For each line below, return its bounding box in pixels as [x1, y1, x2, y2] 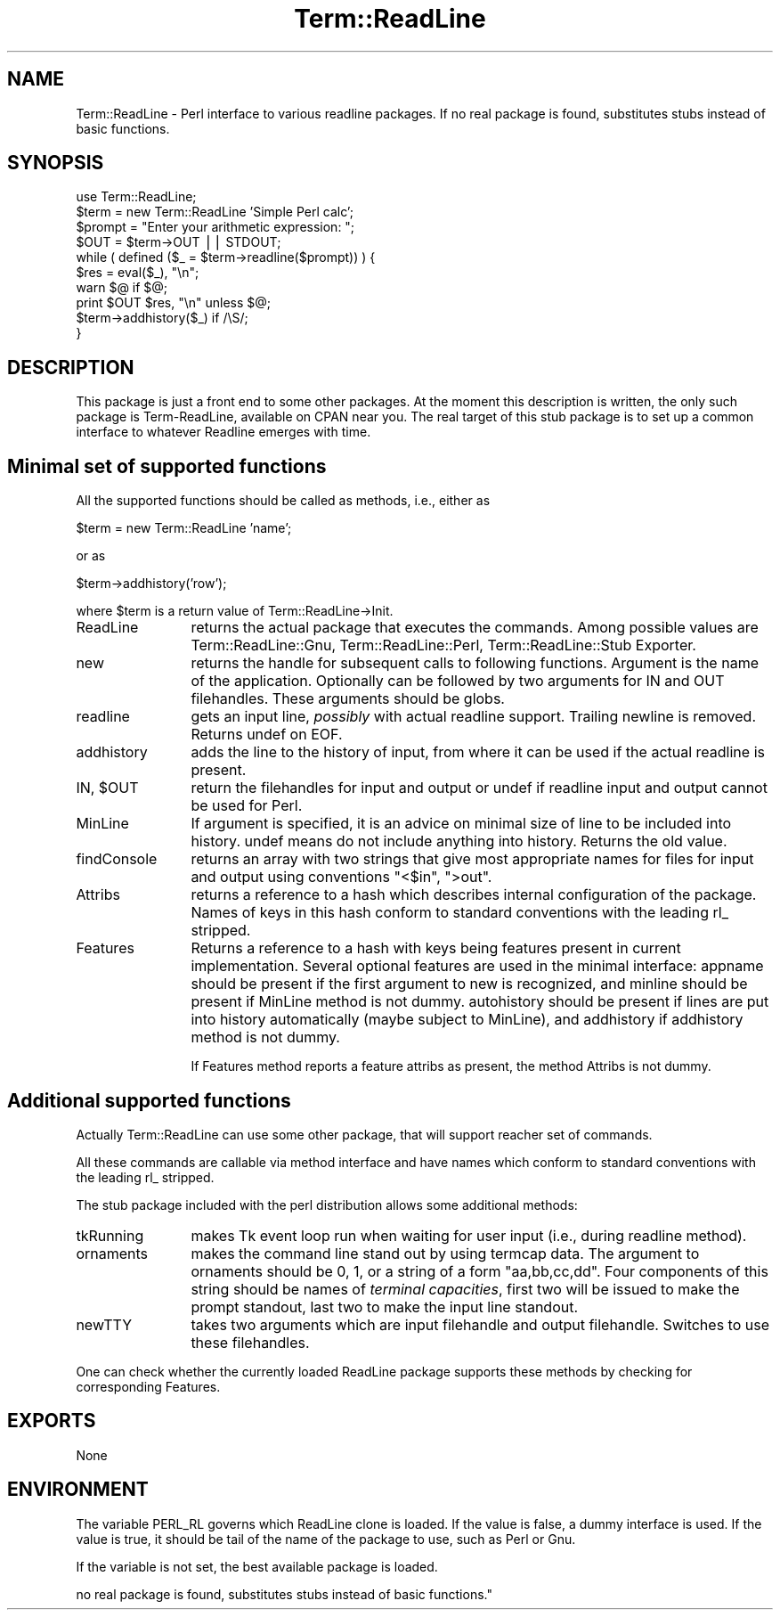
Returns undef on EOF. [191, 725, 343, 744]
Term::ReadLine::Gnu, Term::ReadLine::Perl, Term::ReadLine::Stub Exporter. [191, 636, 696, 655]
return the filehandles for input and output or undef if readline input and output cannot [191, 779, 768, 797]
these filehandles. [191, 1333, 310, 1352]
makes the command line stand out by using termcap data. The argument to [191, 1244, 700, 1262]
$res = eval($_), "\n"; [76, 265, 199, 281]
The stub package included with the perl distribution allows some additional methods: [76, 1196, 578, 1213]
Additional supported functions [7, 1089, 291, 1112]
